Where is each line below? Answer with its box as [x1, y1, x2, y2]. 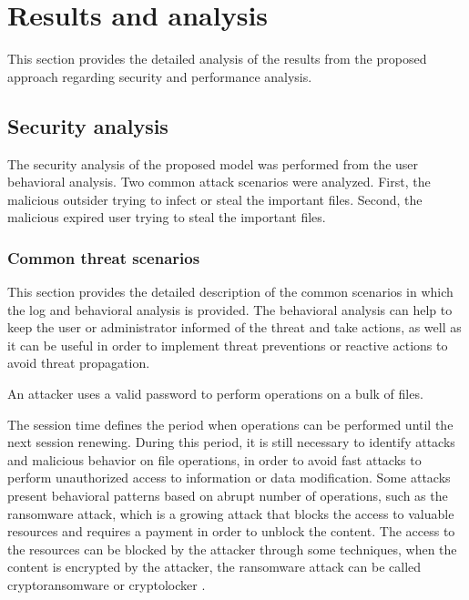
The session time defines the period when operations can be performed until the [7, 414, 454, 433]
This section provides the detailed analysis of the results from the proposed [7, 49, 427, 68]
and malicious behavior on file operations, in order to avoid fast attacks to [7, 450, 422, 469]
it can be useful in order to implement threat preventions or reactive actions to [7, 335, 448, 354]
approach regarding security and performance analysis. [7, 66, 312, 86]
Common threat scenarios [7, 246, 200, 269]
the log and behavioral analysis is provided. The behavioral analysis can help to [7, 300, 453, 319]
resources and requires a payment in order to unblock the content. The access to [7, 522, 455, 541]
